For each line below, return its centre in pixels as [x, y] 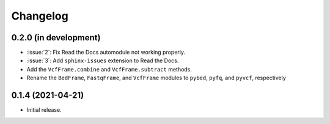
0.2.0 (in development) [56, 38]
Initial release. [44, 110]
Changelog [40, 16]
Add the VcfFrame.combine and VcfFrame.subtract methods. [109, 69]
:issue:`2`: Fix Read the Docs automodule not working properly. [106, 53]
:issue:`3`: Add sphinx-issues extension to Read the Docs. [103, 60]
